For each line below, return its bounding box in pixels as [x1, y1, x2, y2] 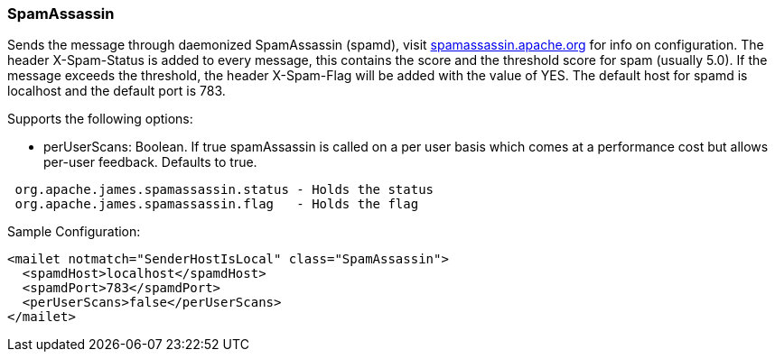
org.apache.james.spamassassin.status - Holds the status [14, 182, 434, 198]
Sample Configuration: [7, 224, 141, 240]
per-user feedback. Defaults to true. [43, 154, 257, 170]
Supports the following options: [7, 111, 193, 127]
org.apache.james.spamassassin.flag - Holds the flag [14, 197, 419, 212]
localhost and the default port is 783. [7, 83, 226, 99]
